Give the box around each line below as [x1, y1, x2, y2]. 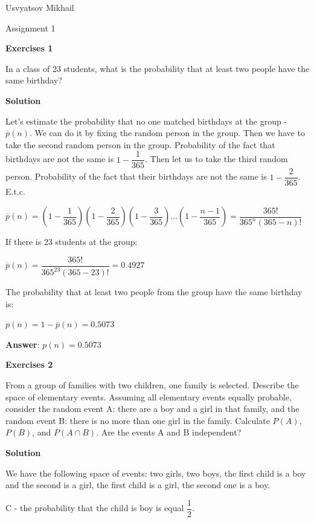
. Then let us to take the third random [144, 152, 288, 165]
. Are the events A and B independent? [96, 426, 242, 439]
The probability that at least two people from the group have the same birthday [5, 285, 303, 298]
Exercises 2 [5, 358, 53, 371]
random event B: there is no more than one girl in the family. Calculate [5, 414, 270, 426]
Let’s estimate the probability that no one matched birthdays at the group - [5, 114, 287, 127]
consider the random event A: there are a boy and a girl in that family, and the [5, 402, 300, 415]
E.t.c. [5, 185, 25, 198]
